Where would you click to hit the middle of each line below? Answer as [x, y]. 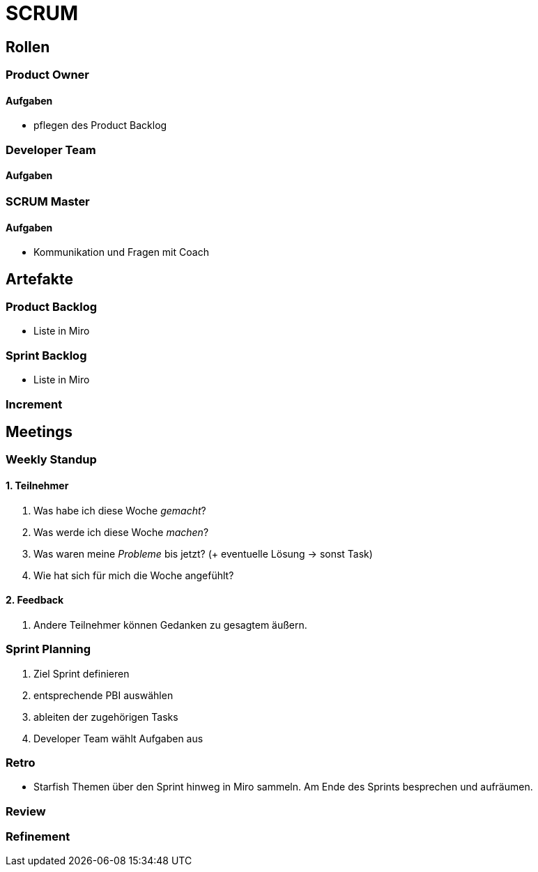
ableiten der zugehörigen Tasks [106, 717]
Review [26, 811]
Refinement [38, 837]
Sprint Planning [48, 649]
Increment [34, 404]
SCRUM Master [48, 201]
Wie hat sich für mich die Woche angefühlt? [134, 575]
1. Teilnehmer [37, 485]
